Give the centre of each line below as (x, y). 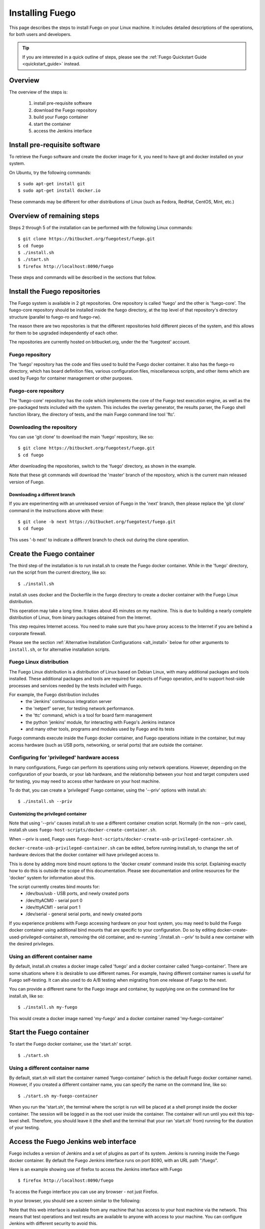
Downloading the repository (43, 427)
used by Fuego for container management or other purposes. (71, 378)
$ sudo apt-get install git (52, 184)
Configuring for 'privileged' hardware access (64, 758)
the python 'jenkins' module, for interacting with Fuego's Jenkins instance (100, 722)
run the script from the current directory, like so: (58, 572)
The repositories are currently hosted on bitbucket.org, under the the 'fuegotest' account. (100, 342)
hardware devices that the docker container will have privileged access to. (84, 855)
